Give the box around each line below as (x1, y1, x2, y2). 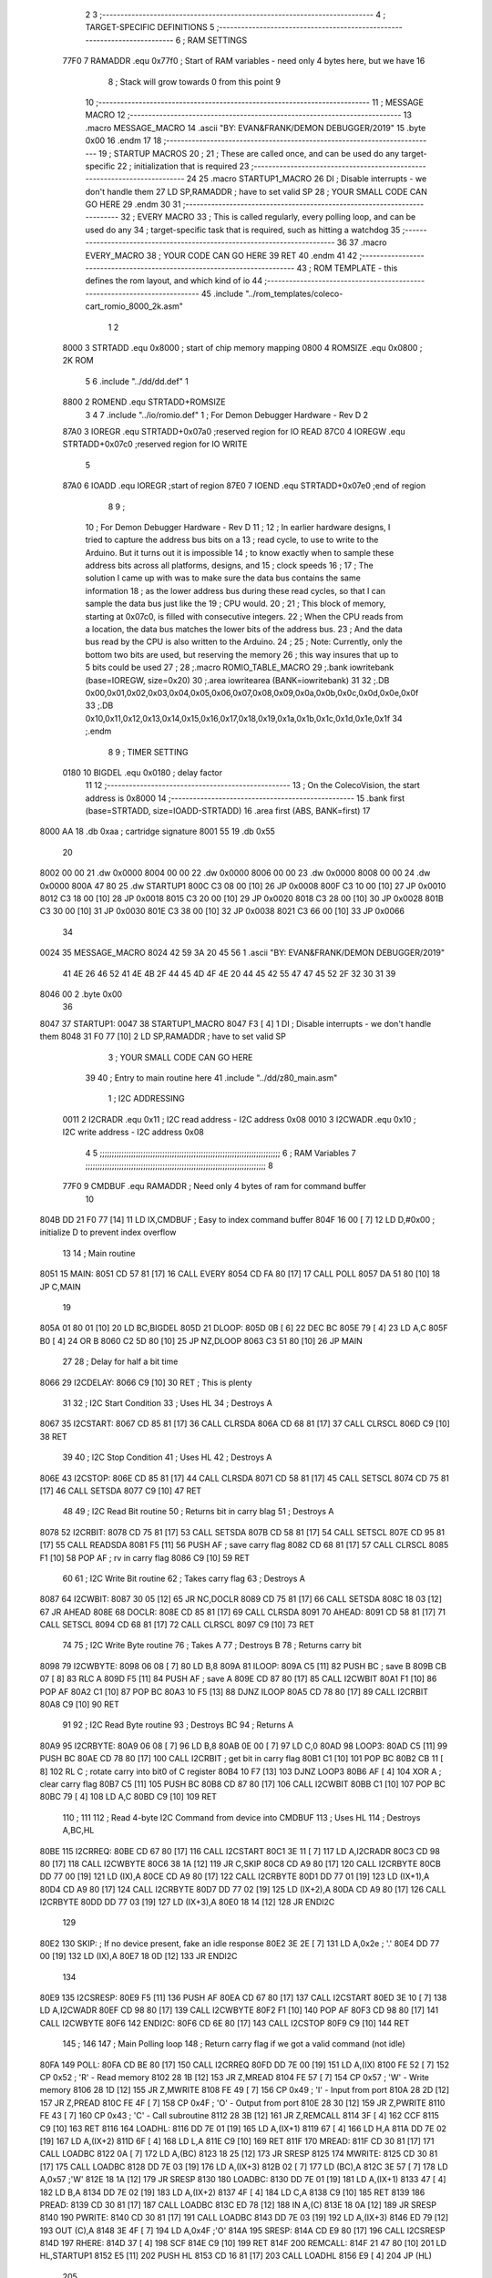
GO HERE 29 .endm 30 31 (85, 199, 181, 210)
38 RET (39, 1431, 67, 1442)
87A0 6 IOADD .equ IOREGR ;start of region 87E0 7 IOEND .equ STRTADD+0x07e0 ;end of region (62, 480, 426, 491)
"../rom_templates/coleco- (244, 288, 343, 299)
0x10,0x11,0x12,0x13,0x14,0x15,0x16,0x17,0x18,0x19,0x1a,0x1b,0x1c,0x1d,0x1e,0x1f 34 (85, 713, 403, 723)
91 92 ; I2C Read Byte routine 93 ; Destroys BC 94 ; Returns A (62, 1719, 294, 1730)
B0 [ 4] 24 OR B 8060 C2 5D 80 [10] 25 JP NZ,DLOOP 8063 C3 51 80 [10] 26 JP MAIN (39, 1335, 364, 1346)
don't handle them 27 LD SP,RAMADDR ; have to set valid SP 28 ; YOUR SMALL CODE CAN (85, 186, 427, 197)
